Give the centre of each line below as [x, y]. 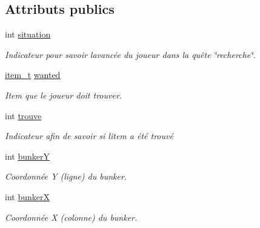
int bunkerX [27, 196]
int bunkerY [27, 156]
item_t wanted [33, 75]
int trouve [23, 115]
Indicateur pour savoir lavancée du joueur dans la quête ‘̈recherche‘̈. [130, 54]
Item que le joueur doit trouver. [64, 95]
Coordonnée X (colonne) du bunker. [71, 217]
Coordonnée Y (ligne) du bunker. [66, 176]
